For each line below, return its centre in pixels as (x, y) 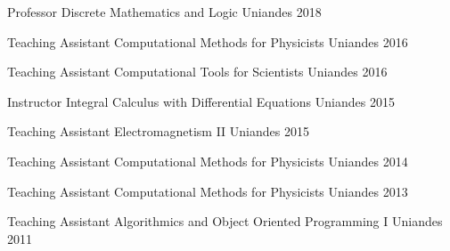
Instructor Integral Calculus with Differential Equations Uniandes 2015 (201, 101)
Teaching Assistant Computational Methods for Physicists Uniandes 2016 (208, 41)
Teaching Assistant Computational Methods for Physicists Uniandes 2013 (208, 191)
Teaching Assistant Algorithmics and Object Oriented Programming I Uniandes (225, 221)
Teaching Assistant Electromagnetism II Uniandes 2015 (158, 131)
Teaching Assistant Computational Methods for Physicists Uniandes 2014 (208, 161)
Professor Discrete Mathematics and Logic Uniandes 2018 (164, 12)
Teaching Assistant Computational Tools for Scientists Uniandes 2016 (197, 72)
